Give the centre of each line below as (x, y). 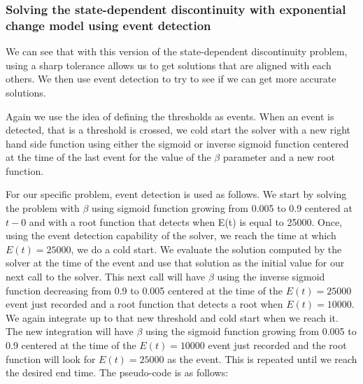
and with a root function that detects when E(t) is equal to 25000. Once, (186, 221)
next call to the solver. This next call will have (106, 277)
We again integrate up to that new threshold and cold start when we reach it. (172, 317)
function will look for (51, 358)
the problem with (43, 208)
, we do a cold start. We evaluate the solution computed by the (206, 249)
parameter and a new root (279, 157)
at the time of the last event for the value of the (108, 157)
